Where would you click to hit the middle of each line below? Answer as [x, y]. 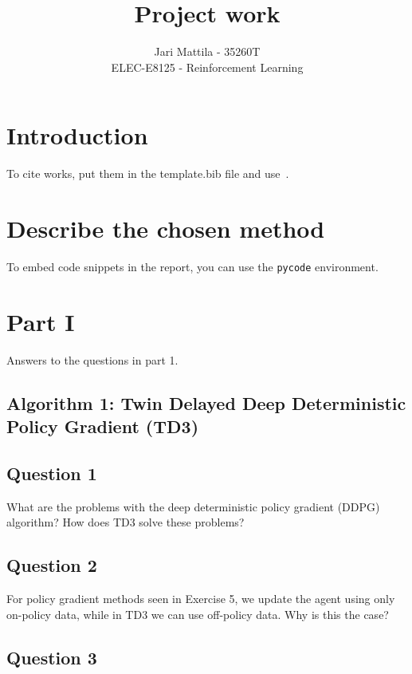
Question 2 [52, 565]
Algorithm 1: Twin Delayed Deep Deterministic [206, 402]
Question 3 [52, 657]
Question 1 [52, 473]
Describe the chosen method [166, 229]
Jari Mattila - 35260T [207, 51]
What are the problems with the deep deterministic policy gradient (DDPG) [193, 506]
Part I [41, 321]
